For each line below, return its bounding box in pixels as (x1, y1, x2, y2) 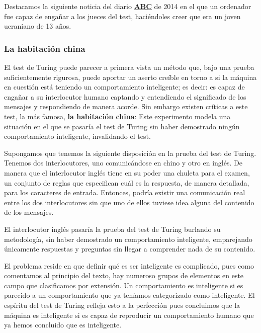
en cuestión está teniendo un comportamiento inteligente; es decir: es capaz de (4, 81, 245, 92)
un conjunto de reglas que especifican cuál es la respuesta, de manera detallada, (4, 177, 249, 188)
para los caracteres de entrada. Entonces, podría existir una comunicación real (4, 187, 245, 198)
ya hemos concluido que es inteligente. (4, 319, 122, 330)
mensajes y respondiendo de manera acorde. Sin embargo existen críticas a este (4, 101, 248, 112)
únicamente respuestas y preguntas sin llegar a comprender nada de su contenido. (4, 243, 255, 254)
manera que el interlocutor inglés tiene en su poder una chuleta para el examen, (4, 167, 250, 178)
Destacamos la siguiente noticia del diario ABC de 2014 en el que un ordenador (4, 1, 251, 11)
